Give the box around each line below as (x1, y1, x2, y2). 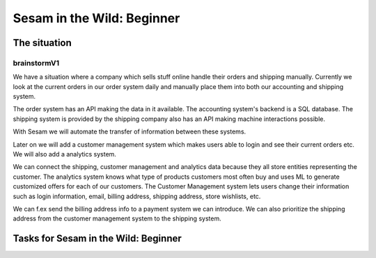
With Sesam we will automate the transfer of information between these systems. (13, 127, 246, 136)
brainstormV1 (13, 58, 60, 67)
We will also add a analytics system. (13, 150, 116, 159)
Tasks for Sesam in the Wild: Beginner (13, 233, 182, 245)
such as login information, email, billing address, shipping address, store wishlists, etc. (13, 192, 261, 200)
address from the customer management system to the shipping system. (13, 214, 222, 223)
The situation (13, 37, 72, 49)
